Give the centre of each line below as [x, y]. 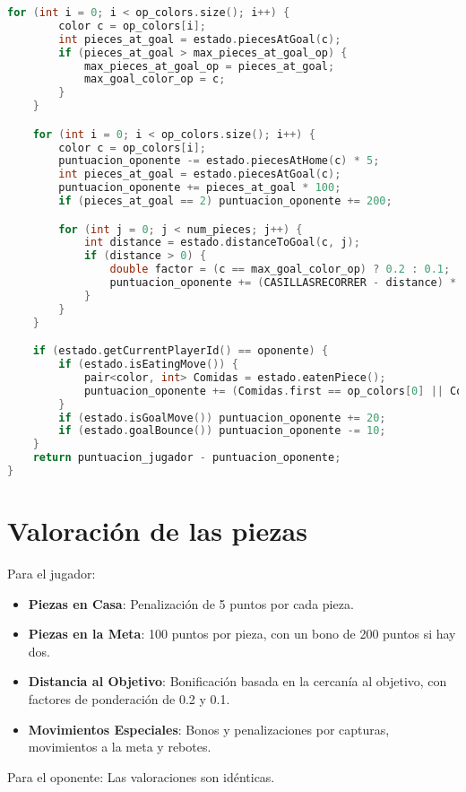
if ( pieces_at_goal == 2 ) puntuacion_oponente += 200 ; [225, 201]
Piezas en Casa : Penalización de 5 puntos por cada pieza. [191, 603]
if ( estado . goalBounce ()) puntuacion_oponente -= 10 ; [222, 431]
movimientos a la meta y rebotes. [120, 747]
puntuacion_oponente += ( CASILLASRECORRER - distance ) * [283, 283]
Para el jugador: [52, 574]
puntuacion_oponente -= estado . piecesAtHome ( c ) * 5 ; [219, 161]
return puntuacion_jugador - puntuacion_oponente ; [187, 458]
